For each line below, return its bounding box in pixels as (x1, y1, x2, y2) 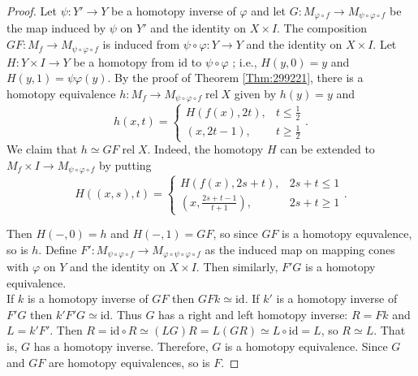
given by (234, 84, 277, 102)
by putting (99, 156, 152, 173)
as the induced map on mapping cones (205, 240, 395, 257)
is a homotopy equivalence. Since (224, 338, 388, 355)
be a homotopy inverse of (111, 2, 236, 19)
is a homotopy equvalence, (282, 225, 412, 241)
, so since (213, 225, 258, 241)
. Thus (110, 305, 142, 322)
